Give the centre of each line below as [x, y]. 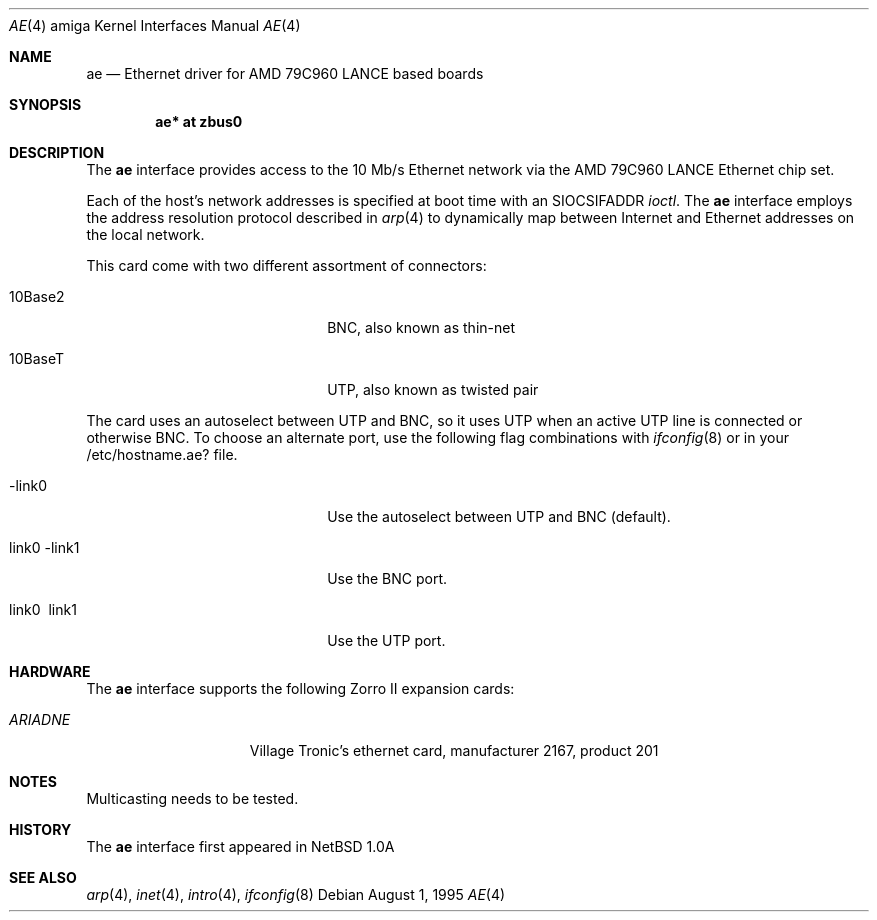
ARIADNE [40, 719]
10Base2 [37, 296]
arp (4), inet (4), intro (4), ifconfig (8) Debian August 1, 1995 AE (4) [296, 894]
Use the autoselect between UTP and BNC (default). [499, 516]
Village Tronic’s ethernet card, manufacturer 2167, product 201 [454, 750]
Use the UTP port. [386, 640]
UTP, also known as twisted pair [433, 389]
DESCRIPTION [57, 152]
